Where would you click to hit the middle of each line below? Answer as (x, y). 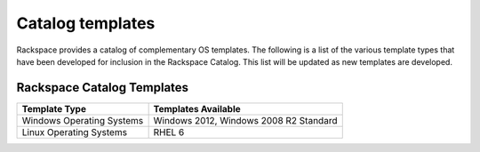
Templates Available (197, 108)
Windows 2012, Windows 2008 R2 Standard (245, 120)
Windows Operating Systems (83, 120)
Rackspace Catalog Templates (103, 88)
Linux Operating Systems (75, 132)
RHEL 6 (169, 132)
